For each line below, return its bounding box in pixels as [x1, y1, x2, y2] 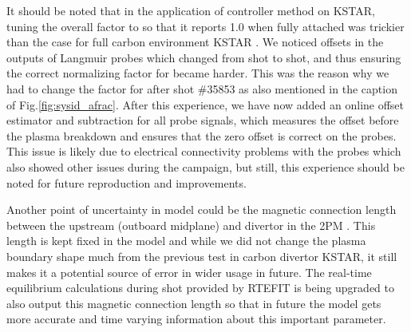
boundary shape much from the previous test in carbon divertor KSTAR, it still [6, 247, 397, 264]
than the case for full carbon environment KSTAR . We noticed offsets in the [6, 34, 384, 50]
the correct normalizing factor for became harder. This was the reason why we [6, 65, 389, 81]
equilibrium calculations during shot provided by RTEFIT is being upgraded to [6, 279, 394, 296]
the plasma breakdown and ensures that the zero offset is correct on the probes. [6, 127, 397, 144]
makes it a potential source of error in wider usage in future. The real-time [6, 263, 372, 280]
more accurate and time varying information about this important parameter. [6, 310, 386, 327]
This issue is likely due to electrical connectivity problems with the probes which [6, 143, 401, 160]
